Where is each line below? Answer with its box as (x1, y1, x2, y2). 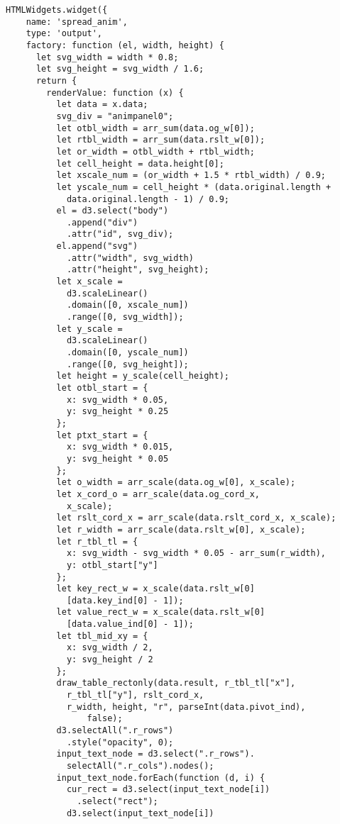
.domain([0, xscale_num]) (66, 300, 189, 311)
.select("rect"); (77, 796, 158, 806)
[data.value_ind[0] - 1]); (66, 619, 194, 630)
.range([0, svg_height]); (66, 359, 189, 369)
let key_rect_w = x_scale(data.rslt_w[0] (56, 584, 255, 594)
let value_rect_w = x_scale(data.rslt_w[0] (56, 607, 265, 618)
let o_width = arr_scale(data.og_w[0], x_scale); (56, 477, 296, 488)
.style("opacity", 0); (66, 737, 174, 747)
